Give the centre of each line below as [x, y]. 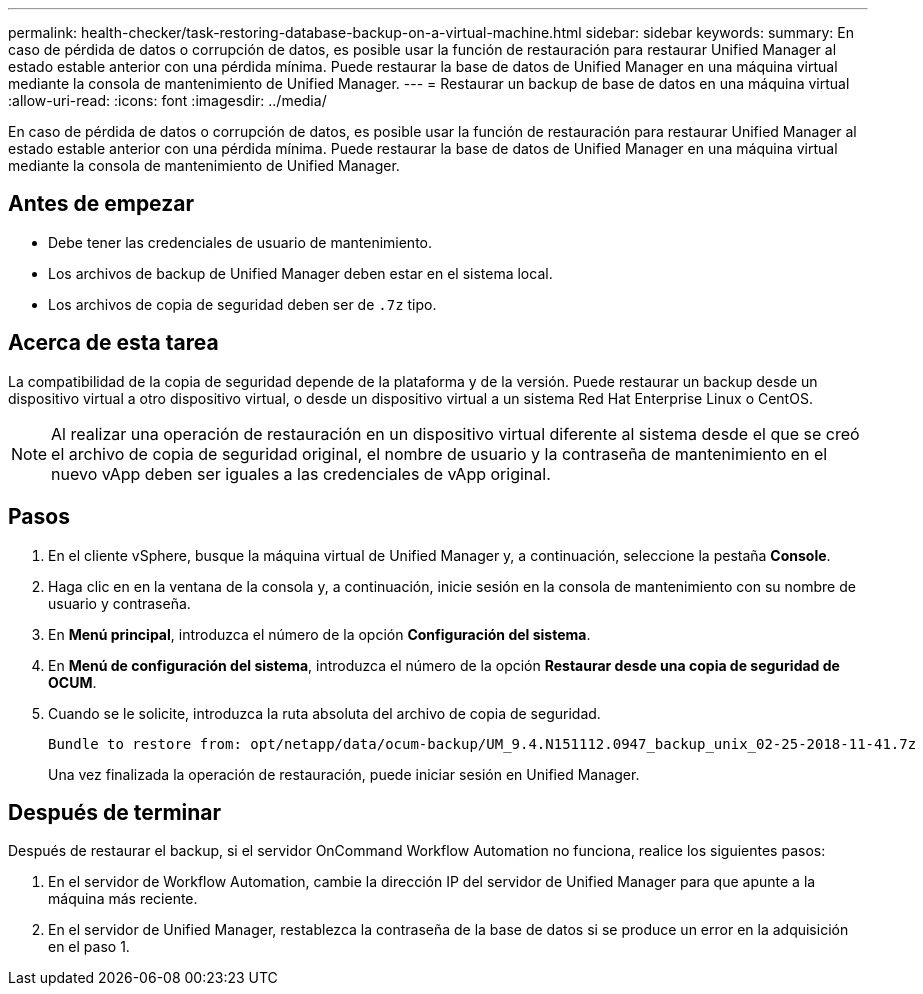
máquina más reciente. [123, 899]
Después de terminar [115, 812]
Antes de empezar [101, 204]
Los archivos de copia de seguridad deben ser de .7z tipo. [242, 304]
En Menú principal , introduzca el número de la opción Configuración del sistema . [319, 634]
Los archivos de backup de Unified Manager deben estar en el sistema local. [300, 273]
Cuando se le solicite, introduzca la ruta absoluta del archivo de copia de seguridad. [324, 713]
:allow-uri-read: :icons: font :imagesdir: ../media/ [167, 100]
